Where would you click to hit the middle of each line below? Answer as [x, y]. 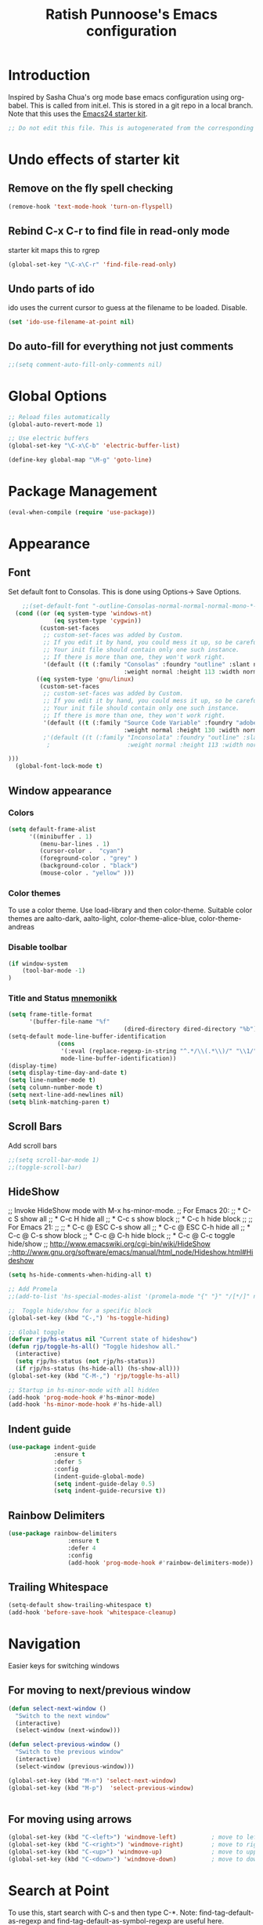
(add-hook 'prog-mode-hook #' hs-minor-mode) [82, 1397]
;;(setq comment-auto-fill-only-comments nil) [85, 364]
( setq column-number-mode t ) [56, 1088]
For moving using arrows [70, 1819]
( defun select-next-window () [58, 1708]
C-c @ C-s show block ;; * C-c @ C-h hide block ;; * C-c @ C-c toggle [122, 1236]
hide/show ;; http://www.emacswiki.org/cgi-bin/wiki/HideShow [110, 1244]
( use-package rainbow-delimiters [63, 1534]
